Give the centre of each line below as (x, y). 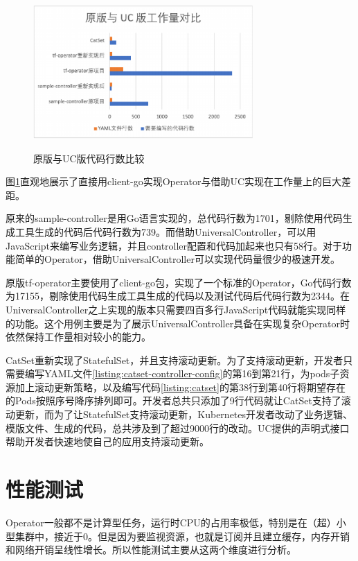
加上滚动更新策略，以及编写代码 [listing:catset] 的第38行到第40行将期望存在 (180, 387)
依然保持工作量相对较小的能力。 (78, 337)
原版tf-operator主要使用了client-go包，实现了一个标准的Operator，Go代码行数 (179, 282)
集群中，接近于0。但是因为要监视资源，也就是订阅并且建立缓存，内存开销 (182, 536)
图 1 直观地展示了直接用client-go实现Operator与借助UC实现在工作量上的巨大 (174, 181)
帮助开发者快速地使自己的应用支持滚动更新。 (107, 441)
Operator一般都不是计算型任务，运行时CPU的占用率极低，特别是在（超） (171, 522)
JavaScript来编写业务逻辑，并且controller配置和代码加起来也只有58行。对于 (174, 245)
